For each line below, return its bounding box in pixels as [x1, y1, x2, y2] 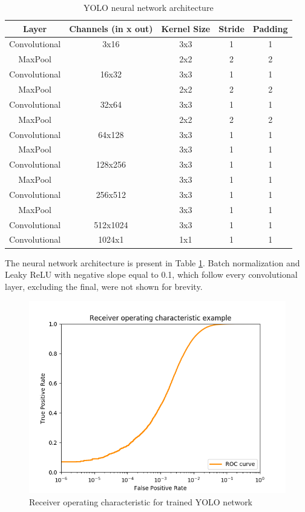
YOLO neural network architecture [83, 1, 214, 13]
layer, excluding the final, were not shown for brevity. [5, 280, 203, 292]
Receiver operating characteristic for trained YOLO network [29, 495, 253, 508]
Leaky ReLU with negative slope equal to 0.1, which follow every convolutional [5, 268, 298, 281]
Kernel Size [161, 22, 211, 34]
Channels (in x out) [69, 22, 153, 34]
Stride [218, 22, 244, 34]
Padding [252, 22, 288, 34]
